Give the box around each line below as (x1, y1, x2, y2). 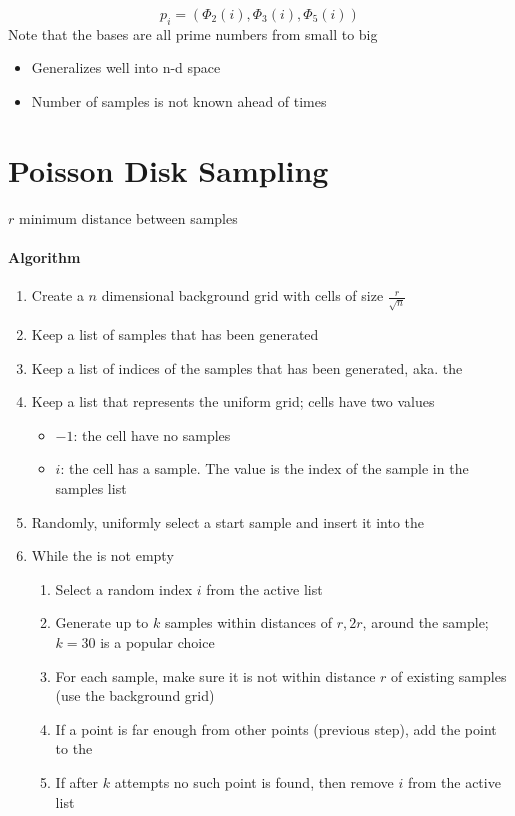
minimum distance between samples (18, 207, 238, 228)
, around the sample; (362, 612, 489, 633)
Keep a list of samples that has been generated (31, 324, 319, 345)
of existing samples (391, 665, 507, 686)
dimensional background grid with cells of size (101, 285, 384, 306)
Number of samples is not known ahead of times (31, 90, 327, 111)
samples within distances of (164, 612, 333, 633)
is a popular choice (100, 631, 215, 652)
